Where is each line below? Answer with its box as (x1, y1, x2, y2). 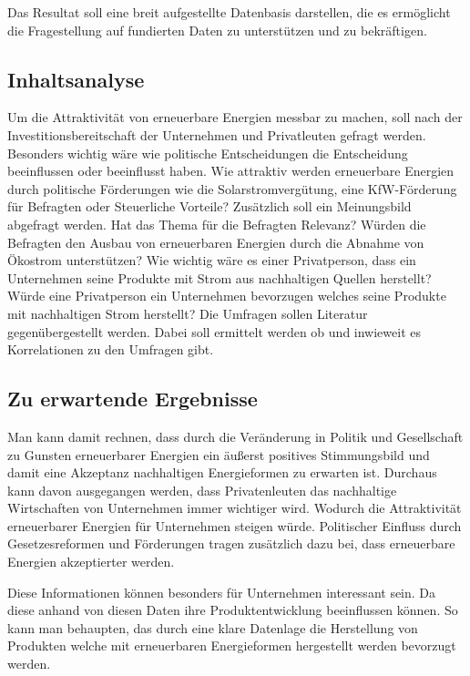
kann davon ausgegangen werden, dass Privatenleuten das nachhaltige (7, 480, 397, 499)
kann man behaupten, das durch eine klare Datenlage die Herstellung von (7, 618, 418, 637)
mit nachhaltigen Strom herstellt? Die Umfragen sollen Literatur (7, 303, 368, 323)
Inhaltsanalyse (7, 65, 145, 93)
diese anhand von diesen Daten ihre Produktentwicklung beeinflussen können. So (7, 600, 458, 620)
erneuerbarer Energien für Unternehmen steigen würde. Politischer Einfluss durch (7, 516, 462, 535)
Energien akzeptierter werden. (7, 552, 175, 571)
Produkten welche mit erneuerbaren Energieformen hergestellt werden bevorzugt (7, 636, 456, 655)
